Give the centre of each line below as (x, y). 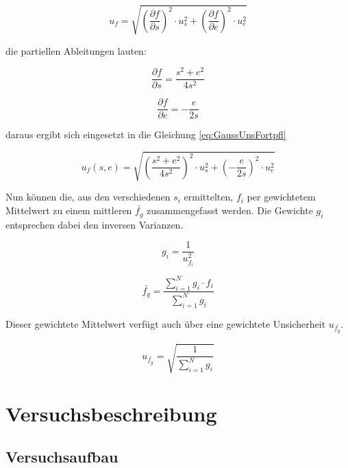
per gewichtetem (281, 197)
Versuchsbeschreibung (111, 413)
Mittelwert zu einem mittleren (69, 210)
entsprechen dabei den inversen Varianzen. (95, 224)
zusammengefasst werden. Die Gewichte (230, 210)
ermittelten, (209, 197)
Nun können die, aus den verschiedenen (88, 197)
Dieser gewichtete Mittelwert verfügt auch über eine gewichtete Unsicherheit (166, 323)
